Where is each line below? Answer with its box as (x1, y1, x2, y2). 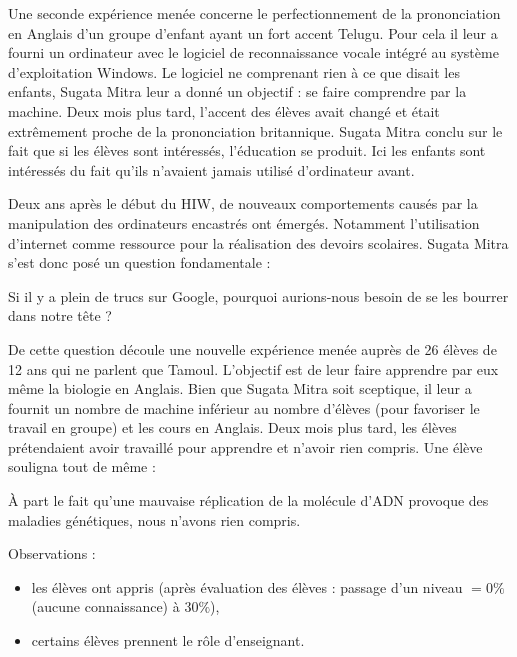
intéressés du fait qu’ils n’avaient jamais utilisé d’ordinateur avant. (8, 159, 415, 180)
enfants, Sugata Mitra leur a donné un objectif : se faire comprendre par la (8, 81, 467, 102)
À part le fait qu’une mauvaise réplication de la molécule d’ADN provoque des (8, 490, 489, 511)
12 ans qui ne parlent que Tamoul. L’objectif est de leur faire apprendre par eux (8, 358, 499, 379)
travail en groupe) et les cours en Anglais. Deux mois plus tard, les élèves (8, 417, 457, 438)
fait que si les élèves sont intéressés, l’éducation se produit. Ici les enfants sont (8, 140, 486, 161)
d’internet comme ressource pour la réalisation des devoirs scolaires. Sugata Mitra (8, 232, 509, 253)
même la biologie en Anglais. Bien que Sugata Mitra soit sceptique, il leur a (8, 378, 472, 399)
